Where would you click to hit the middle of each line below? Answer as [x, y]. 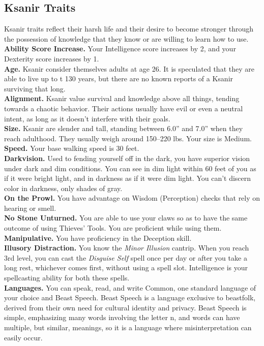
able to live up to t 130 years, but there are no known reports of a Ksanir [119, 78]
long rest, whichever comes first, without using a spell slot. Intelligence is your [126, 268]
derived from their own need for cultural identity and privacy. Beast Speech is [125, 307]
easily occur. [23, 337]
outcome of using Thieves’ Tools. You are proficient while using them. [113, 228]
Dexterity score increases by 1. [52, 58]
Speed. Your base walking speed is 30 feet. [72, 148]
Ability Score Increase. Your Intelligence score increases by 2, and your [120, 49]
